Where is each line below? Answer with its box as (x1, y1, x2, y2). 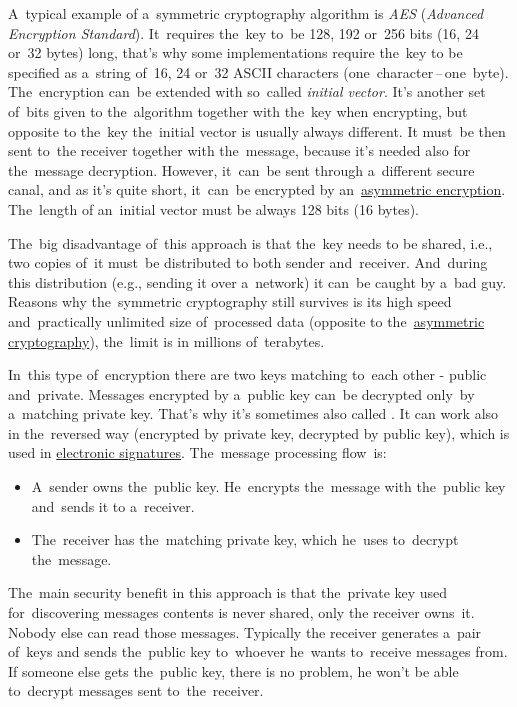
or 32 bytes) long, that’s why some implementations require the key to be (8, 42, 463, 63)
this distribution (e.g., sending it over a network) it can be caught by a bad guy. (8, 271, 507, 292)
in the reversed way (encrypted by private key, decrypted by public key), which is (8, 422, 510, 443)
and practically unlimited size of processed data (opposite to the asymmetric (8, 310, 485, 331)
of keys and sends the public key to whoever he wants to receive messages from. (8, 641, 508, 662)
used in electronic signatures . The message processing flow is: (8, 442, 387, 463)
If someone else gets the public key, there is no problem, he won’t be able (8, 660, 459, 681)
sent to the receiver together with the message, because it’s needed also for (8, 140, 471, 161)
